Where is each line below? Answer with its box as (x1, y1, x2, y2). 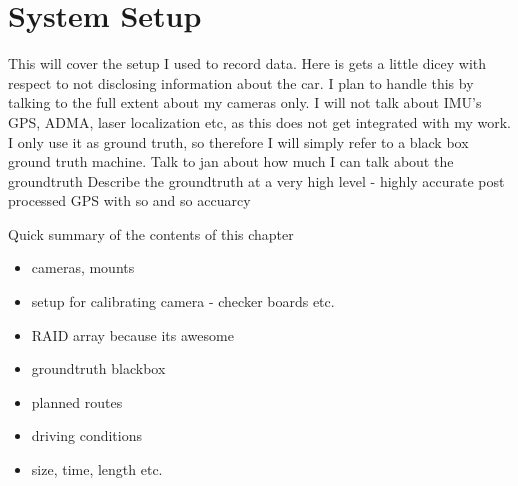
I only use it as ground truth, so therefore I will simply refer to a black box (8, 131, 469, 152)
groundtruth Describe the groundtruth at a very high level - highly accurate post (8, 170, 505, 191)
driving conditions (31, 425, 143, 446)
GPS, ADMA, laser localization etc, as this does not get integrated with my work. (8, 111, 511, 132)
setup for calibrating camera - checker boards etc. (31, 291, 335, 312)
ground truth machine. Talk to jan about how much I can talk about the (8, 151, 454, 172)
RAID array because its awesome (31, 324, 234, 345)
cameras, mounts (31, 257, 135, 278)
